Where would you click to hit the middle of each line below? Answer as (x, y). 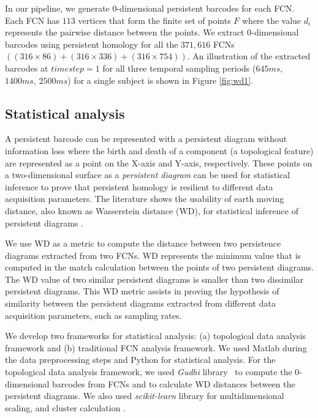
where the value (271, 20)
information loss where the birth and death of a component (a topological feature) (159, 150)
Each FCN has (32, 20)
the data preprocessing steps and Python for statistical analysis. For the (140, 360)
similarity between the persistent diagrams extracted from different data (140, 303)
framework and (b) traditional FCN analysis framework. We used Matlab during (156, 347)
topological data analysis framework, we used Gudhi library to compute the (149, 372)
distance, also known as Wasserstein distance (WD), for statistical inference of (152, 210)
